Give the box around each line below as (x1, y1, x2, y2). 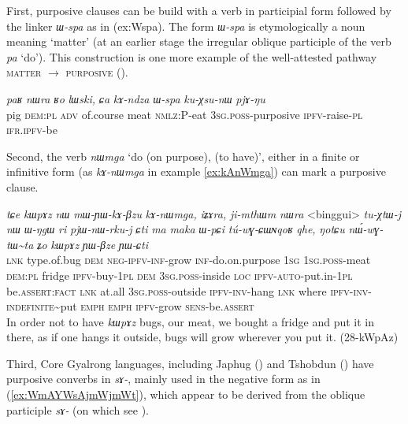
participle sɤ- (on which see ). (6, 401, 149, 418)
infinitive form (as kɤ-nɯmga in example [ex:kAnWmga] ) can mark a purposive (6, 163, 386, 180)
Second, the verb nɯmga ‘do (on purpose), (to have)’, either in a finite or (6, 147, 360, 164)
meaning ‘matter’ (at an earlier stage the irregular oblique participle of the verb (6, 33, 391, 50)
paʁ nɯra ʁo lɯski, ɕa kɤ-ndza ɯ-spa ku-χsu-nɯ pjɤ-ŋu (6, 90, 265, 106)
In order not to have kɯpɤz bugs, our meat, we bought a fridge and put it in (6, 313, 374, 329)
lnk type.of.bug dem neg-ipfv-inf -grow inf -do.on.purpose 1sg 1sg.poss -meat (6, 251, 371, 268)
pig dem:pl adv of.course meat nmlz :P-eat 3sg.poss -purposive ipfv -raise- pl (6, 106, 363, 122)
